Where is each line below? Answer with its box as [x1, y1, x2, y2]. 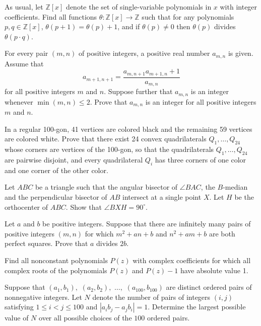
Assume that [5, 58, 44, 68]
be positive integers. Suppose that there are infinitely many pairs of [42, 218, 251, 229]
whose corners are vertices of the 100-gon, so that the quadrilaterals [5, 144, 214, 154]
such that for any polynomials [142, 11, 234, 22]
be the [234, 192, 254, 202]
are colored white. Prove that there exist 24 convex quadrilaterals [5, 133, 207, 144]
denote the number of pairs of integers [92, 291, 211, 302]
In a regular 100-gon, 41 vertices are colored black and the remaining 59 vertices [5, 123, 252, 134]
